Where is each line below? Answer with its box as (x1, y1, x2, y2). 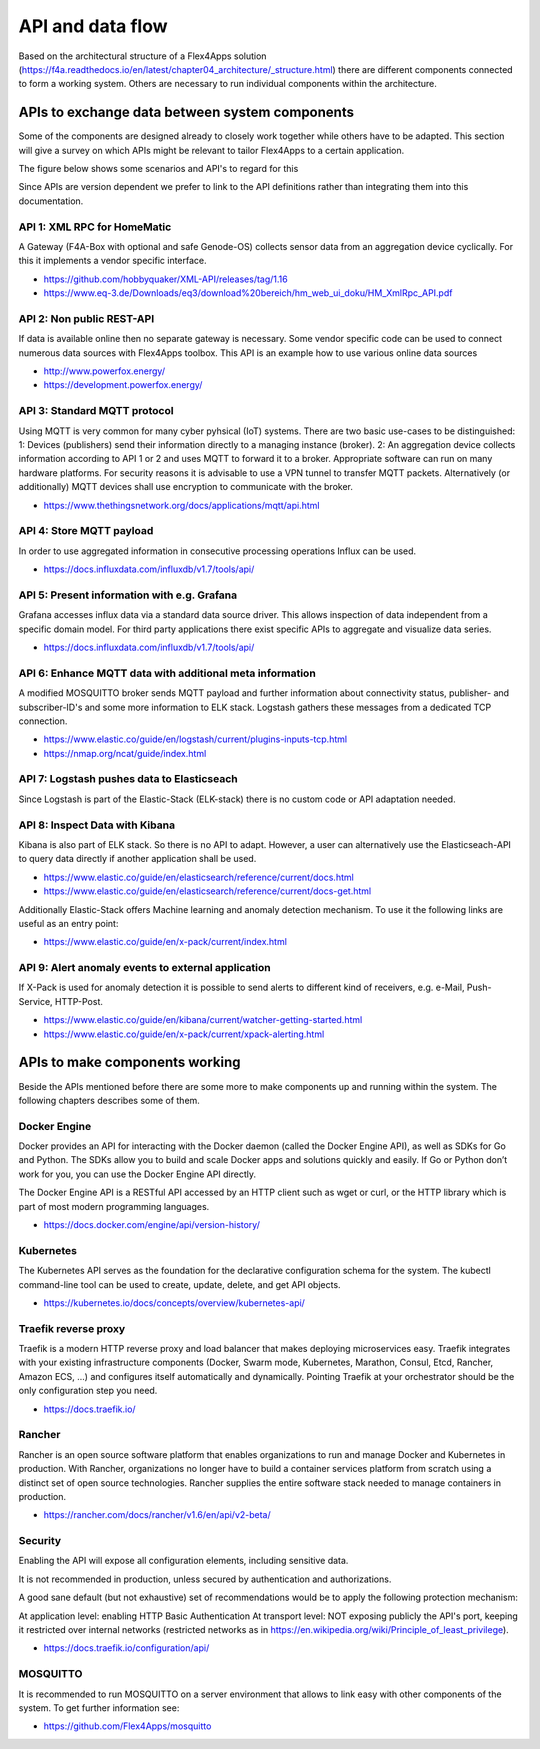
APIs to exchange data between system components (18, 104, 355, 121)
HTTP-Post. (55, 995, 104, 1007)
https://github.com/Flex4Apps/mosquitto (43, 1720, 212, 1732)
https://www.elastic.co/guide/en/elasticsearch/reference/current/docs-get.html (43, 885, 372, 897)
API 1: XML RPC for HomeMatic (18, 220, 172, 234)
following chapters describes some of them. (18, 1094, 200, 1106)
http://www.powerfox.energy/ (43, 365, 165, 377)
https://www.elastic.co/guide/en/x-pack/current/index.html (43, 936, 287, 948)
